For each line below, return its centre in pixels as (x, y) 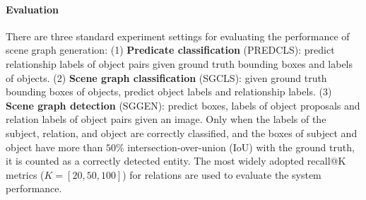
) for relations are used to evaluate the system (222, 174)
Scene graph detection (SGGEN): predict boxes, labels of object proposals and (183, 105)
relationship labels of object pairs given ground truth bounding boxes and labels (179, 63)
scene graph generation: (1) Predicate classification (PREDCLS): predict (170, 50)
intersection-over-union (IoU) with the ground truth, (241, 147)
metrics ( (25, 174)
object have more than (54, 147)
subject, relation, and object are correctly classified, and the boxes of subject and (182, 133)
